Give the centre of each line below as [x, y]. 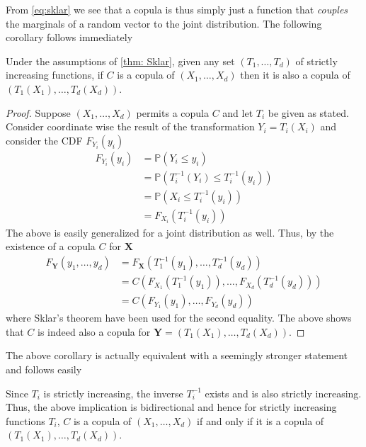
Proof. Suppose [38, 112]
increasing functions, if [55, 75]
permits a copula [172, 112]
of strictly [316, 61]
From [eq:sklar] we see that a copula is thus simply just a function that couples [177, 9]
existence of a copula [51, 246]
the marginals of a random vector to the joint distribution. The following [164, 23]
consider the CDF [44, 140]
